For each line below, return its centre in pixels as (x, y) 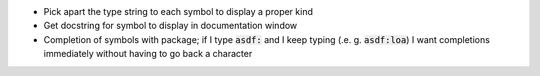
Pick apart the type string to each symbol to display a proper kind (178, 11)
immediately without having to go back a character (148, 54)
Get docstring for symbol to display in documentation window (170, 26)
